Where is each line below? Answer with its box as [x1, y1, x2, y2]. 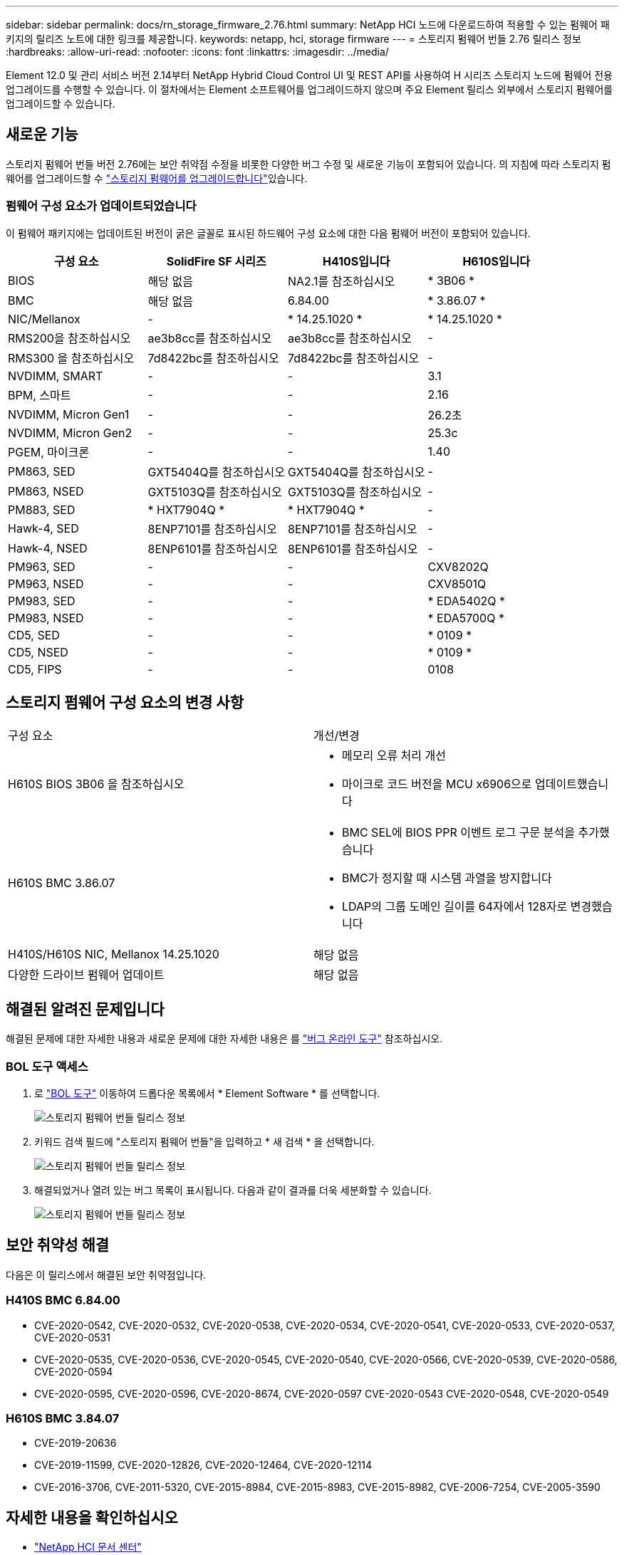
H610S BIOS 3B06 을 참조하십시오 [8, 777, 184, 792]
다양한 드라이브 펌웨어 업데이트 [8, 968, 165, 983]
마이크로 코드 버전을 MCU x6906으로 [342, 777, 532, 792]
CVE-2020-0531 [34, 1331, 110, 1344]
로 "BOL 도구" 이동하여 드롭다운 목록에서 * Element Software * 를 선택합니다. [34, 1087, 380, 1100]
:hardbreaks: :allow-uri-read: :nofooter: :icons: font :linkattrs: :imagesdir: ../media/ [6, 46, 389, 58]
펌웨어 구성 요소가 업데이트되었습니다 [6, 199, 197, 214]
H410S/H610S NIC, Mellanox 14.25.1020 [8, 947, 219, 962]
